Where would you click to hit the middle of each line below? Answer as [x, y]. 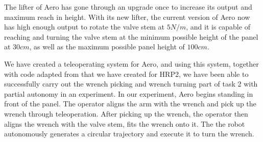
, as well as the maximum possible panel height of [107, 47]
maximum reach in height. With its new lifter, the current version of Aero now [127, 17]
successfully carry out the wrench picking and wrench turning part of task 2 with [131, 84]
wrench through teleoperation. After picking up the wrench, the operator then [126, 113]
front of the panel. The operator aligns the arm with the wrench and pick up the [130, 104]
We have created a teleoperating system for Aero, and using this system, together [131, 63]
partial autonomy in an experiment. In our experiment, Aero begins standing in [129, 93]
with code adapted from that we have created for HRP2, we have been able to [126, 74]
